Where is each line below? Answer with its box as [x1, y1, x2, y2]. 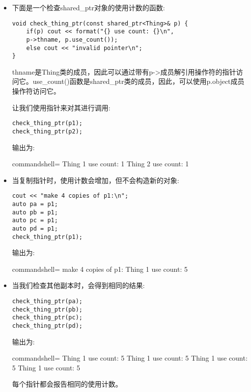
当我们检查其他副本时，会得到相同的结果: [12, 280, 145, 290]
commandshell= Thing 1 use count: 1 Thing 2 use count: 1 [12, 158, 189, 169]
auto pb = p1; [12, 209, 58, 216]
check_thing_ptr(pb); [12, 306, 83, 313]
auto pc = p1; [12, 217, 58, 224]
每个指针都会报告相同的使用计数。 [12, 379, 122, 389]
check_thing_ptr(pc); [12, 314, 83, 321]
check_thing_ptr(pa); [12, 298, 83, 305]
